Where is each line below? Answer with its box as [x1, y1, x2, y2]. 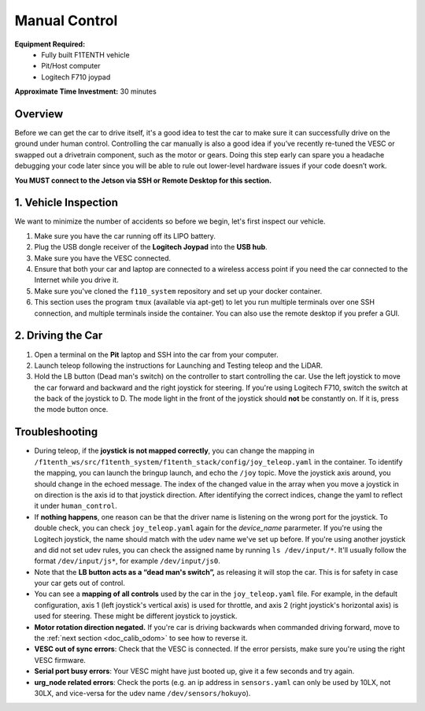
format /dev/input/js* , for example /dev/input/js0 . [34, 556, 220, 566]
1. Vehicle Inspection [14, 196, 118, 209]
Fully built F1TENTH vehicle [41, 50, 130, 59]
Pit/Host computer [41, 61, 102, 71]
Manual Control [14, 12, 118, 29]
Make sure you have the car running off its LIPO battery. [34, 231, 216, 240]
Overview [14, 107, 64, 120]
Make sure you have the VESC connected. [34, 253, 172, 263]
